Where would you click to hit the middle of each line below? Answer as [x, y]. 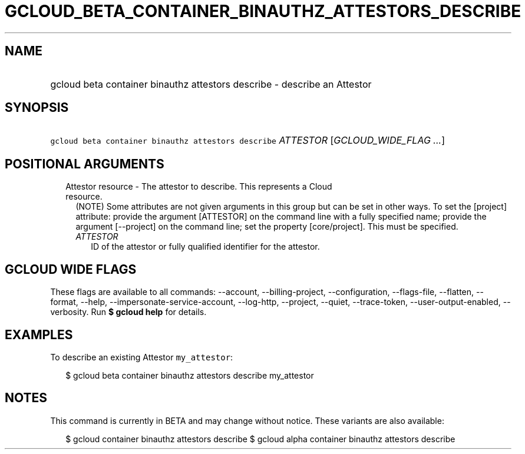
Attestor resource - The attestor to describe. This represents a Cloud [199, 187]
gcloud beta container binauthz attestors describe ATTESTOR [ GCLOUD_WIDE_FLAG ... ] [247, 140]
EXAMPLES [39, 334]
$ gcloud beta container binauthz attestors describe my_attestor [190, 375]
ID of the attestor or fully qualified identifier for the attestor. [205, 247]
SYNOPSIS [37, 108]
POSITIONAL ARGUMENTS [85, 164]
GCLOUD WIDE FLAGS [71, 269]
